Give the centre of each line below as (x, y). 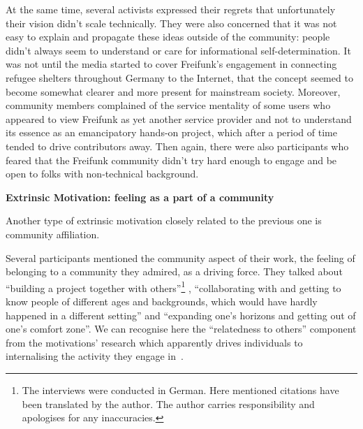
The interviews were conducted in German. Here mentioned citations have (180, 390)
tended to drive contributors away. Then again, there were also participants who (177, 146)
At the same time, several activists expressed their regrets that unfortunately (171, 9)
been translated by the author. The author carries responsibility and (168, 403)
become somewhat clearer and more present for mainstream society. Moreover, (173, 91)
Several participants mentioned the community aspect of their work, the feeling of (180, 257)
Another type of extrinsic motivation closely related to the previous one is (164, 220)
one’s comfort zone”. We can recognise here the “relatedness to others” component (181, 329)
